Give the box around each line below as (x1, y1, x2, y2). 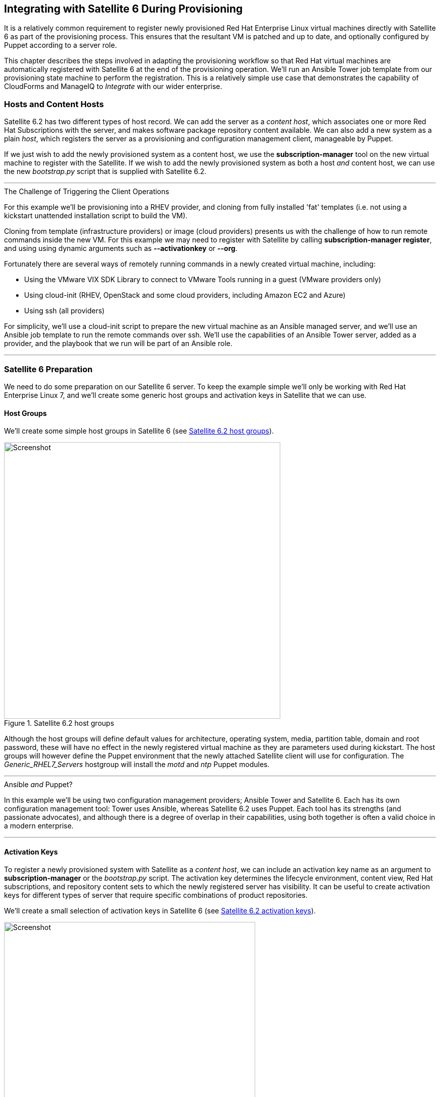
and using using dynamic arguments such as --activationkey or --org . (4, 244, 238, 253)
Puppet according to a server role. (4, 41, 117, 50)
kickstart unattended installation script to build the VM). (4, 211, 188, 220)
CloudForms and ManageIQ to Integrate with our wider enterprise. (4, 82, 223, 91)
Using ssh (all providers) (24, 306, 105, 315)
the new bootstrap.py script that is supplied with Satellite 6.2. (4, 167, 206, 176)
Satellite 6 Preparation (4, 364, 93, 374)
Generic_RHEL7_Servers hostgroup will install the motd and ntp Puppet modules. (4, 760, 270, 769)
